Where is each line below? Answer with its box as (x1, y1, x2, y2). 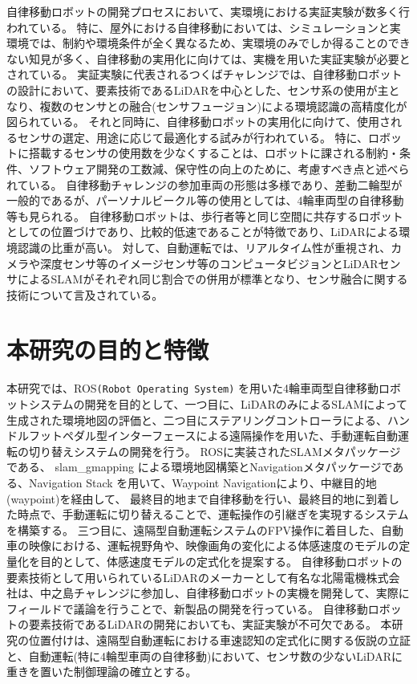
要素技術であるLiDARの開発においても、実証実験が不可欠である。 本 (28, 616, 392, 633)
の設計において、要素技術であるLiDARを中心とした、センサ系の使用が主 (6, 81, 389, 98)
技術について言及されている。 (6, 286, 164, 303)
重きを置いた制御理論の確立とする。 (6, 663, 197, 680)
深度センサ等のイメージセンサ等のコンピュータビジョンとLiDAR (39, 254, 379, 271)
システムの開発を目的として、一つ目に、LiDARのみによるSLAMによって (28, 396, 408, 413)
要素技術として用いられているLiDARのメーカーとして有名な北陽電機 (6, 568, 366, 585)
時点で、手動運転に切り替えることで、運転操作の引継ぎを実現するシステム (17, 506, 409, 523)
